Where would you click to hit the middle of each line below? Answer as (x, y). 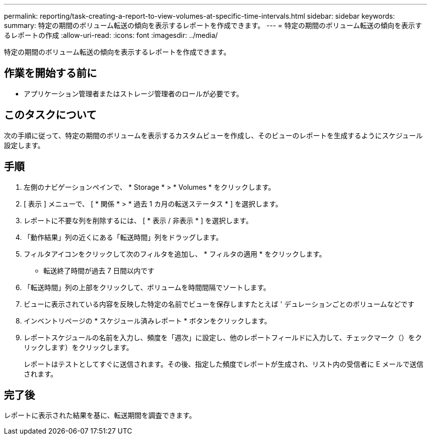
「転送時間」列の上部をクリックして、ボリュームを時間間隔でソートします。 (147, 287)
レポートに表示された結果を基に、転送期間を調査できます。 (100, 415)
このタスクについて (50, 115)
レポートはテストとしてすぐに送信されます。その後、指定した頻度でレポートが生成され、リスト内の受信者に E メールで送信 (224, 364)
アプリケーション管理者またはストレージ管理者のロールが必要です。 (134, 93)
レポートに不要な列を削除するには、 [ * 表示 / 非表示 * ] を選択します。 (138, 220)
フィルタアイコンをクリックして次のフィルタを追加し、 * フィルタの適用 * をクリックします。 (175, 254)
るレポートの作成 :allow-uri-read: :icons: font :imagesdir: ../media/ (111, 35)
